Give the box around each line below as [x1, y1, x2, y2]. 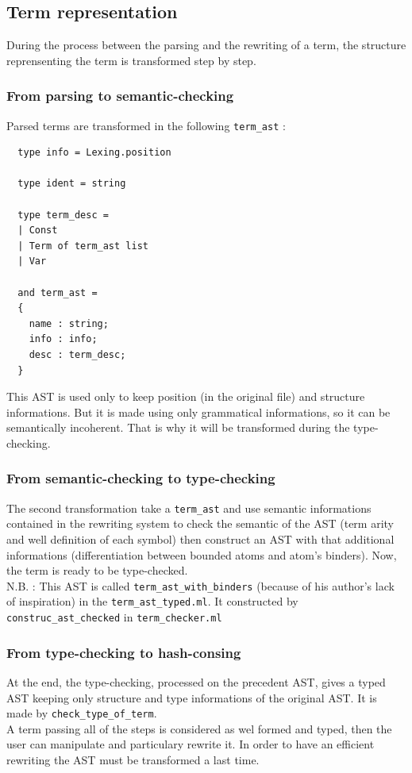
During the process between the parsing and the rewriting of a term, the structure [6, 37, 406, 53]
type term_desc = [17, 209, 109, 221]
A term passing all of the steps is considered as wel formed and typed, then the [6, 720, 392, 736]
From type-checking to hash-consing [6, 642, 241, 662]
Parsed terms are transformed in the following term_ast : [6, 117, 286, 133]
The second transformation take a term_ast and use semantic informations [6, 499, 372, 516]
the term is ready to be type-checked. [6, 562, 188, 579]
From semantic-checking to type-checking [6, 468, 275, 488]
